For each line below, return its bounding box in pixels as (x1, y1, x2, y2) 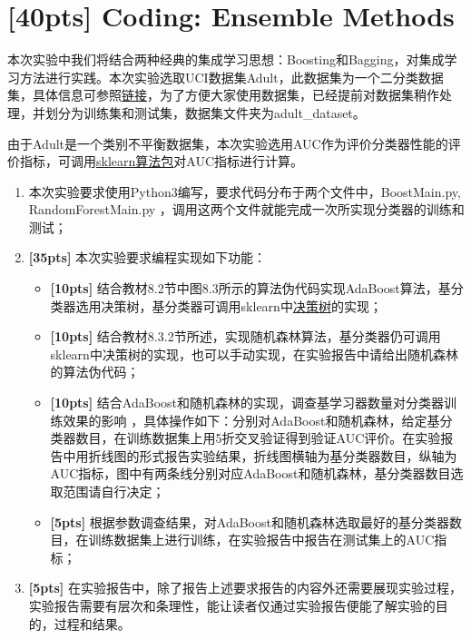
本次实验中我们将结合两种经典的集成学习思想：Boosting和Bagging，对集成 (7, 50, 445, 69)
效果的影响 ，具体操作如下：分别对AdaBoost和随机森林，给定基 (63, 410, 440, 429)
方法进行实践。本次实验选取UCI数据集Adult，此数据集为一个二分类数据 (19, 67, 444, 86)
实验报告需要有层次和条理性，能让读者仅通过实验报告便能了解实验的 (28, 595, 436, 614)
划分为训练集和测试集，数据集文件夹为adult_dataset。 (44, 103, 366, 122)
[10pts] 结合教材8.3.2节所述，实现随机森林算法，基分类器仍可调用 (50, 327, 441, 346)
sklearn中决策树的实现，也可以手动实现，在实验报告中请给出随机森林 (50, 344, 458, 363)
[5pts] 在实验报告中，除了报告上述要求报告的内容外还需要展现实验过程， (28, 578, 463, 597)
